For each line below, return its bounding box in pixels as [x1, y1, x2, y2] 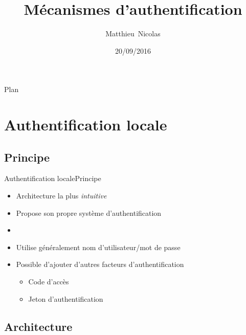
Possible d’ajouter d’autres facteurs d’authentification [16, 259, 184, 270]
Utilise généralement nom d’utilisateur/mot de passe [16, 241, 181, 252]
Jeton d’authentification [28, 293, 103, 304]
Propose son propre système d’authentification [16, 207, 162, 218]
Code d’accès [28, 276, 69, 287]
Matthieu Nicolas [105, 28, 161, 39]
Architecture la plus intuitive [16, 190, 107, 201]
